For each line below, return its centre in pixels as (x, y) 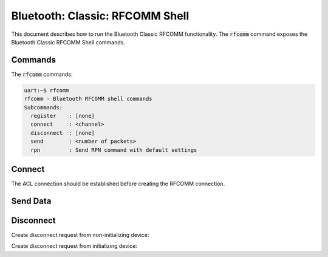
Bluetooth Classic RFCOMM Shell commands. (68, 42)
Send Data (31, 201)
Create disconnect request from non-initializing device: (80, 235)
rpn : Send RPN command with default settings (114, 150)
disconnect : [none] (63, 133)
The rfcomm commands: (42, 74)
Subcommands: (43, 107)
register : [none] (63, 116)
